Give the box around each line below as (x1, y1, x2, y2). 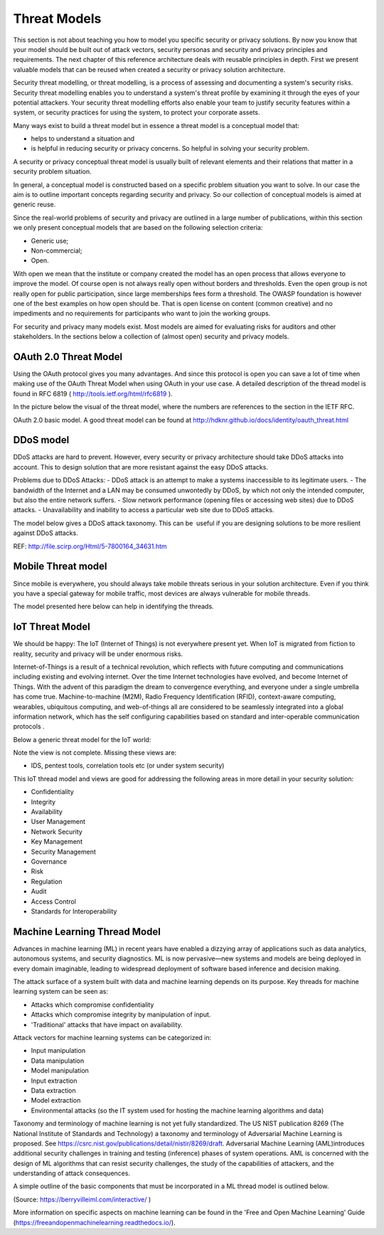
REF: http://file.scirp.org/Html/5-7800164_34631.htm (13, 541, 167, 551)
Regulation (31, 877, 63, 886)
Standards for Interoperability (31, 907, 117, 916)
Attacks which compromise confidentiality (31, 1000, 154, 1009)
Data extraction (31, 1086, 76, 1095)
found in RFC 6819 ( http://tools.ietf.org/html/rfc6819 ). (13, 389, 174, 398)
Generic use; (31, 236, 69, 245)
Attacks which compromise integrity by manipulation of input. (31, 1010, 211, 1019)
